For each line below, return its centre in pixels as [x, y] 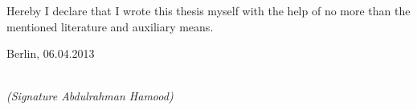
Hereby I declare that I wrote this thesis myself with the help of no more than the [208, 10]
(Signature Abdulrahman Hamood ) [90, 96]
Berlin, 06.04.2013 [51, 53]
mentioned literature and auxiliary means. [110, 26]
